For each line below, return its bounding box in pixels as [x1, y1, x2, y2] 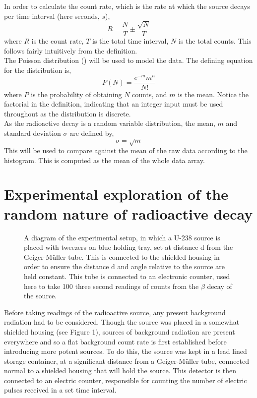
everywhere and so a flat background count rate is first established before [4, 336, 227, 346]
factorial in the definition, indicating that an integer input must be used [4, 99, 223, 109]
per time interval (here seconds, [4, 10, 100, 21]
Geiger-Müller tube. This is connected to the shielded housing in [24, 251, 220, 262]
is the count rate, [31, 36, 84, 46]
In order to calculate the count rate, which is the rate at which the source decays [4, 1, 250, 11]
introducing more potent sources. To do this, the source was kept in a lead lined [4, 346, 247, 356]
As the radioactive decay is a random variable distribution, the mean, [4, 118, 215, 128]
